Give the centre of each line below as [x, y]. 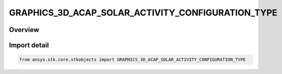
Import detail [29, 45]
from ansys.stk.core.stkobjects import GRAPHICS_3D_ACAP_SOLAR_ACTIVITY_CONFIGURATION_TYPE [132, 60]
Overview [24, 30]
